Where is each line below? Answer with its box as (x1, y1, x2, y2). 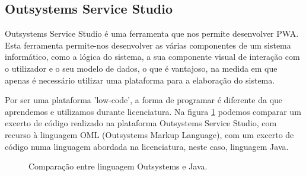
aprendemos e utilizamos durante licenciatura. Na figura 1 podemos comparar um (5, 105, 301, 117)
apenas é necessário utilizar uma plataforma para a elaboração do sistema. (5, 73, 275, 86)
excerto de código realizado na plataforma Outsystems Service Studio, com (5, 117, 277, 129)
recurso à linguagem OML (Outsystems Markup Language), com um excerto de (5, 128, 294, 140)
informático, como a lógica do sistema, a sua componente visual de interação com (5, 50, 300, 63)
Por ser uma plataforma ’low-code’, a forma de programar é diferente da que (5, 94, 283, 106)
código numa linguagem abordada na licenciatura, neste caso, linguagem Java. (5, 140, 289, 152)
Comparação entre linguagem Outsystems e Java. (28, 160, 208, 172)
